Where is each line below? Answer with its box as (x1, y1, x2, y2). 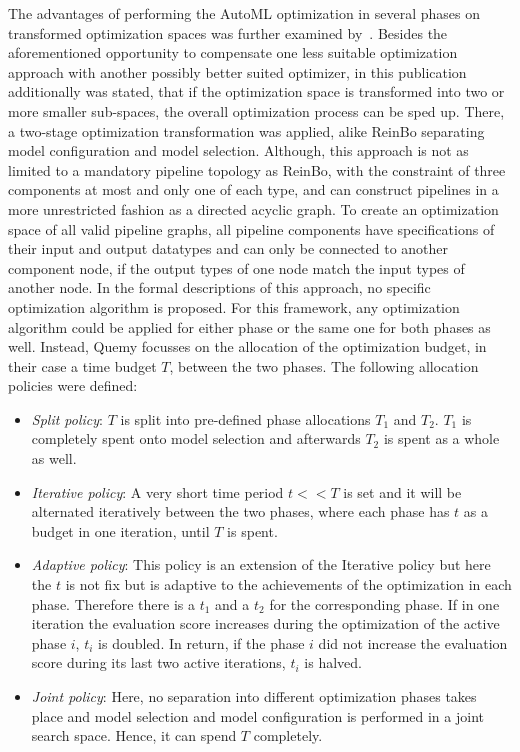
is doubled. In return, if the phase (98, 632, 305, 653)
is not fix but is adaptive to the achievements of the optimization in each (65, 574, 512, 595)
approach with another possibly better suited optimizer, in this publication (8, 61, 467, 82)
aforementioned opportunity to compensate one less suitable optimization (8, 42, 458, 63)
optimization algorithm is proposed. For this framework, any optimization (8, 296, 460, 317)
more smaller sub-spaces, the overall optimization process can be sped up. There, (8, 100, 505, 121)
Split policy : (31, 408, 103, 429)
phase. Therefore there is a (31, 593, 195, 614)
